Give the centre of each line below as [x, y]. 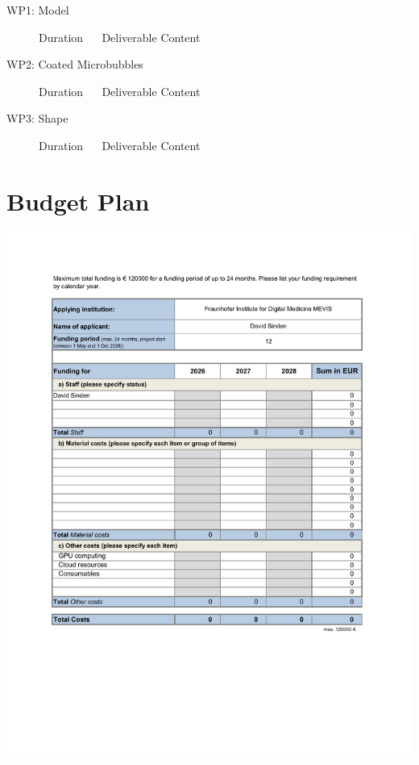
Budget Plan [78, 201]
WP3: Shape [37, 118]
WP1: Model [38, 10]
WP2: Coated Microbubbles [75, 64]
